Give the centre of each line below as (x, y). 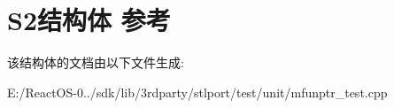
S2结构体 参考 (89, 20)
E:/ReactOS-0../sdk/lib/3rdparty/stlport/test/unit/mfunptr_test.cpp (197, 92)
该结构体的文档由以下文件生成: (96, 62)
